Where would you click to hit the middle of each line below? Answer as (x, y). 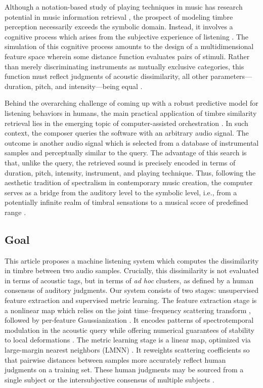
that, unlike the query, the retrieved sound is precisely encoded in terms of (120, 162)
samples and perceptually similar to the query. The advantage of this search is (126, 153)
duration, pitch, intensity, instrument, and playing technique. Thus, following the (130, 172)
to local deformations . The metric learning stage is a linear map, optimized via (128, 340)
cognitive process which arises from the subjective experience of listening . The (127, 36)
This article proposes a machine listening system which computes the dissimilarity (132, 260)
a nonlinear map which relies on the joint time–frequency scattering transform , (128, 310)
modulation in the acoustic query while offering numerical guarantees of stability (129, 330)
